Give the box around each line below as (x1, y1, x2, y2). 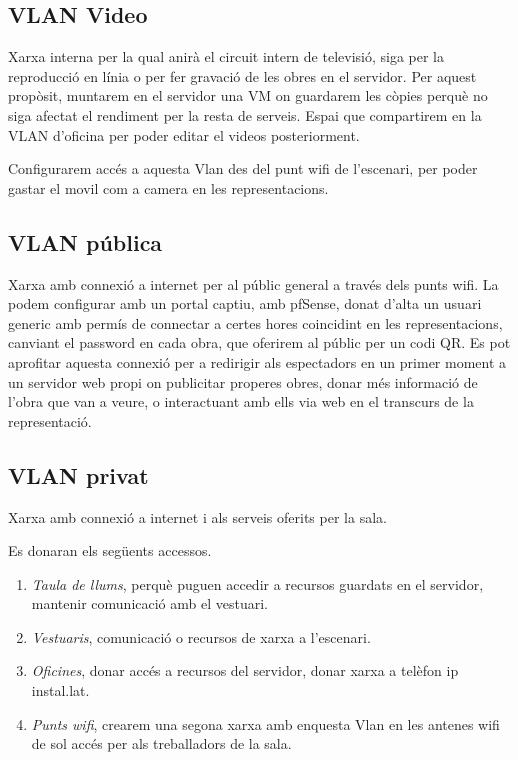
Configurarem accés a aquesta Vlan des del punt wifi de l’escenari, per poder (8, 158, 478, 179)
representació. (8, 410, 92, 431)
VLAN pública (8, 226, 163, 257)
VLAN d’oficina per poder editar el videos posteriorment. (8, 124, 360, 145)
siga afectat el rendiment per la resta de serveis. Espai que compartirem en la (8, 104, 482, 125)
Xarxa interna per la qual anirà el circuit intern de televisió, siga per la (8, 46, 445, 67)
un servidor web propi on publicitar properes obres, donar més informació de (8, 371, 478, 392)
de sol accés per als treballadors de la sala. (31, 733, 292, 754)
